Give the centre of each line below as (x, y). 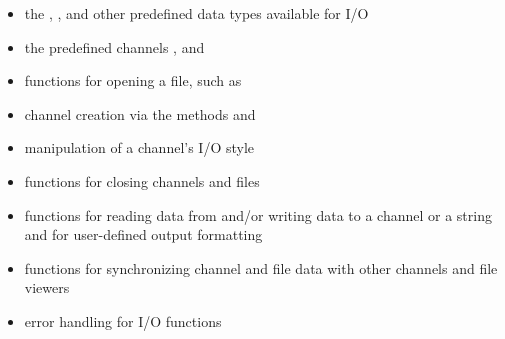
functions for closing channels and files (142, 180)
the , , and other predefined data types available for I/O (196, 13)
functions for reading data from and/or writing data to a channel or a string (258, 214)
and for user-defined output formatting (143, 234)
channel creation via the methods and (140, 113)
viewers (47, 287)
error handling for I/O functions (123, 320)
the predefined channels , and (114, 46)
